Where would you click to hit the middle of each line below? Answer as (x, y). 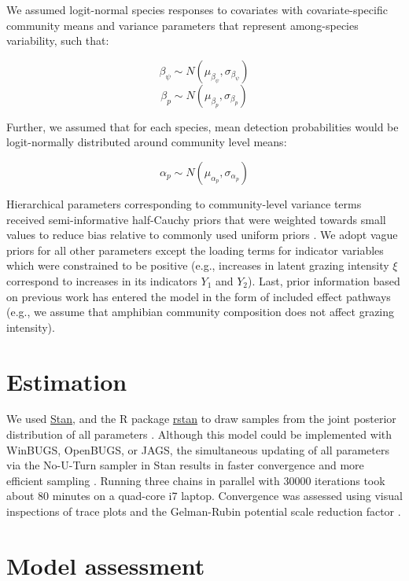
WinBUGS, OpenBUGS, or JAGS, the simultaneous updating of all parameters (198, 449)
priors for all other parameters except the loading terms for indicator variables (195, 250)
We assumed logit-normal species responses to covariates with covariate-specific (197, 9)
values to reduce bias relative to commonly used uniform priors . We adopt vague (202, 235)
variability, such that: (58, 40)
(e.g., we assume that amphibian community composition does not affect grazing (201, 312)
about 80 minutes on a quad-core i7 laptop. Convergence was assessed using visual (204, 496)
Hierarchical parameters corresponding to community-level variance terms (184, 203)
